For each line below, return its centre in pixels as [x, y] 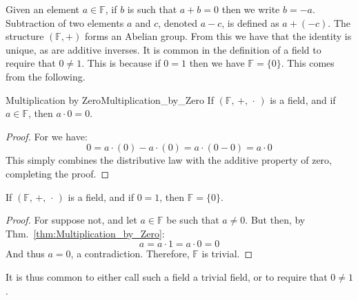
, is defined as [250, 22]
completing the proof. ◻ [58, 173]
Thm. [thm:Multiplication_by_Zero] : [85, 233]
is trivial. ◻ [227, 254]
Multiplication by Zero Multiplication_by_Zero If [110, 99]
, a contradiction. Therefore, [130, 254]
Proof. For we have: [47, 136]
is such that [152, 9]
